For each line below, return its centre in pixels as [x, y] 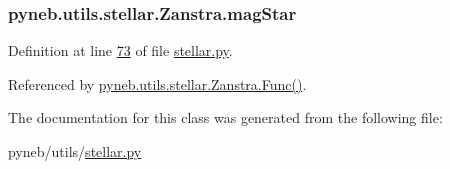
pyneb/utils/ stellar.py [75, 151]
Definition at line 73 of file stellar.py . [120, 50]
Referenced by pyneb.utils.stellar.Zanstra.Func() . [157, 83]
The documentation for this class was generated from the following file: [225, 117]
